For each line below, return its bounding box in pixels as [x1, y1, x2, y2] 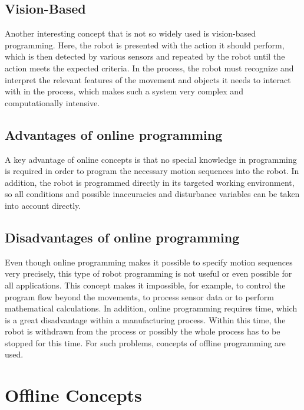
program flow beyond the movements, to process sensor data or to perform [5, 290, 274, 303]
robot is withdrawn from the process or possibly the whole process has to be [5, 325, 280, 337]
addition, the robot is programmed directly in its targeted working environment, [5, 176, 295, 188]
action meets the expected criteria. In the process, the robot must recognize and [5, 61, 294, 74]
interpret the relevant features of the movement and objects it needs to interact [5, 73, 291, 86]
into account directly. [5, 199, 81, 211]
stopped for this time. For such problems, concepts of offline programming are [5, 336, 286, 349]
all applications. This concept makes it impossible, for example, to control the [5, 278, 286, 291]
